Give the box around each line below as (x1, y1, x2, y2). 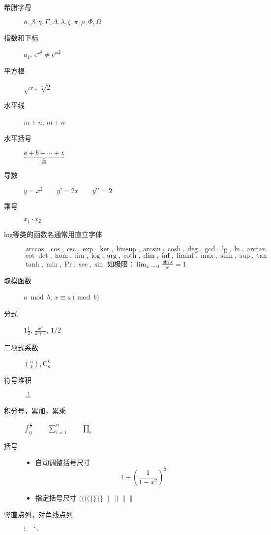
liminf (176, 252, 194, 259)
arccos (25, 245, 44, 253)
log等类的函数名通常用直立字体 (4, 229, 102, 239)
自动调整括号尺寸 (35, 457, 90, 468)
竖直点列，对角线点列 (4, 509, 73, 520)
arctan (246, 245, 266, 253)
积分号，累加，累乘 (4, 405, 66, 416)
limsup (116, 245, 136, 253)
